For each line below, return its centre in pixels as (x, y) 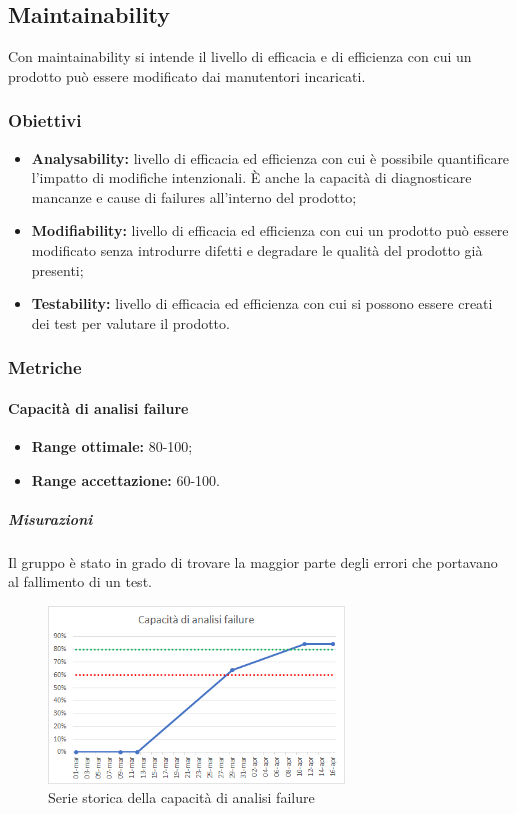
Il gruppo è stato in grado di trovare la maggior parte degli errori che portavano (253, 561)
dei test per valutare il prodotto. (130, 322)
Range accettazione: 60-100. (125, 479)
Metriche (45, 367)
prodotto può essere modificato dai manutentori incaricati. (187, 75)
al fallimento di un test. (80, 581)
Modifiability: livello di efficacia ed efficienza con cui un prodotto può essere (270, 230)
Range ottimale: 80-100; (112, 446)
